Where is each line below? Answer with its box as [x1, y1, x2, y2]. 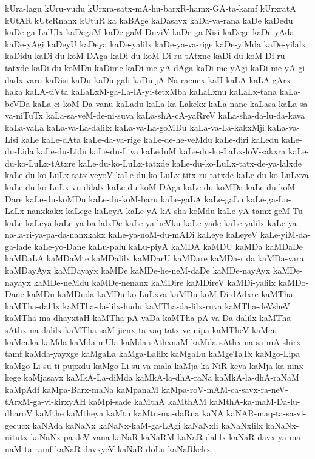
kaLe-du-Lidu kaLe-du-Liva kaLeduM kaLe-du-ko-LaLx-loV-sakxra [36, 145, 286, 157]
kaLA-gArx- [249, 73, 294, 86]
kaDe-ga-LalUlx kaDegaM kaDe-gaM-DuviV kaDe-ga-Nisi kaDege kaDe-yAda [5, 26, 294, 38]
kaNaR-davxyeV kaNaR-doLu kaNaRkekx [55, 442, 211, 455]
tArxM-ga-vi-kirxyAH [5, 395, 86, 407]
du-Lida [5, 145, 34, 157]
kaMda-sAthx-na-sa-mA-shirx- [191, 335, 304, 348]
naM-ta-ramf [5, 442, 52, 455]
